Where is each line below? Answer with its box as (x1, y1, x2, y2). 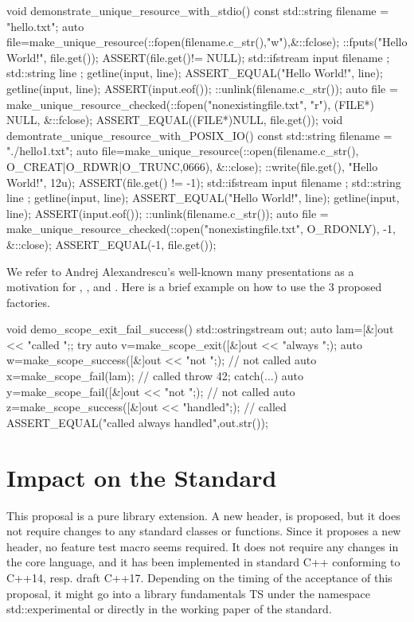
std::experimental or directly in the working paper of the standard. (6, 601, 332, 617)
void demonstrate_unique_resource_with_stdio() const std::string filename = (6, 2, 389, 18)
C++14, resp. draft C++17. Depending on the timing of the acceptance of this (6, 569, 393, 585)
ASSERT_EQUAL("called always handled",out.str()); (6, 414, 268, 430)
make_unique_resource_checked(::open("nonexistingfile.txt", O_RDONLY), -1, (6, 220, 396, 237)
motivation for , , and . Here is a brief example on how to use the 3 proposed (6, 278, 382, 295)
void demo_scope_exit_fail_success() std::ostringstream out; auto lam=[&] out (6, 321, 394, 337)
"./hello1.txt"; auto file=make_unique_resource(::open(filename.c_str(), (6, 142, 359, 159)
